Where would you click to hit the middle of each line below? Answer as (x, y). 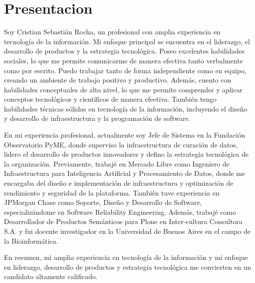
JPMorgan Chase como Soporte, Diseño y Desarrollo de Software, (103, 202)
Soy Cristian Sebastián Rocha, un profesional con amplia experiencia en (112, 32)
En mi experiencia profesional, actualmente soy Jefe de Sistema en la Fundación (125, 135)
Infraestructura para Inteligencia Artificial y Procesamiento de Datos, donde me (125, 173)
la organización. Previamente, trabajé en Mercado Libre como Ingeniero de (117, 163)
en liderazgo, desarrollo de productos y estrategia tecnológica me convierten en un (128, 267)
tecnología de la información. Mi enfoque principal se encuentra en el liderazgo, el (127, 41)
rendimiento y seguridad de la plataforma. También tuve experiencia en (112, 192)
